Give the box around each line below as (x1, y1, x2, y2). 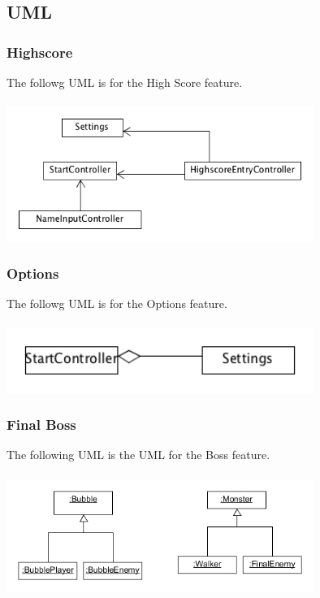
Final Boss (6, 414, 76, 435)
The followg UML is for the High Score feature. (6, 74, 243, 90)
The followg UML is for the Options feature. (6, 295, 227, 312)
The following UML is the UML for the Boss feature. (6, 446, 270, 463)
